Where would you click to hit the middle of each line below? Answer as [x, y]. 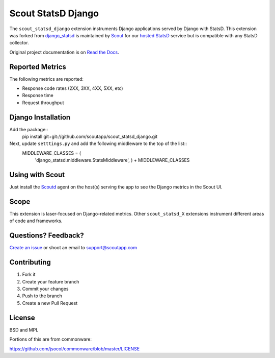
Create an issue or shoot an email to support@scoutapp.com [73, 248]
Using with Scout [37, 175]
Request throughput [43, 103]
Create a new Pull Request [50, 303]
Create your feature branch [51, 281]
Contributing [30, 262]
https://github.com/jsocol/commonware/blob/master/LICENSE [75, 349]
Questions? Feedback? [47, 236]
